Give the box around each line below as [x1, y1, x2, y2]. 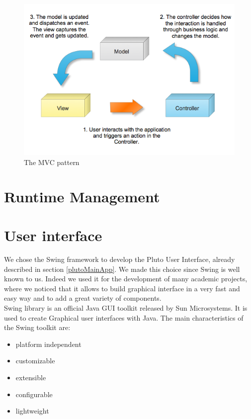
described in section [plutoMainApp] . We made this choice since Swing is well [4, 263, 240, 274]
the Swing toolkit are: [4, 322, 71, 333]
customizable [15, 355, 55, 366]
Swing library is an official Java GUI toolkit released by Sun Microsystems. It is [4, 303, 248, 313]
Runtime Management [4, 186, 160, 206]
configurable [15, 389, 53, 399]
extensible [15, 372, 46, 382]
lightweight [15, 406, 49, 416]
